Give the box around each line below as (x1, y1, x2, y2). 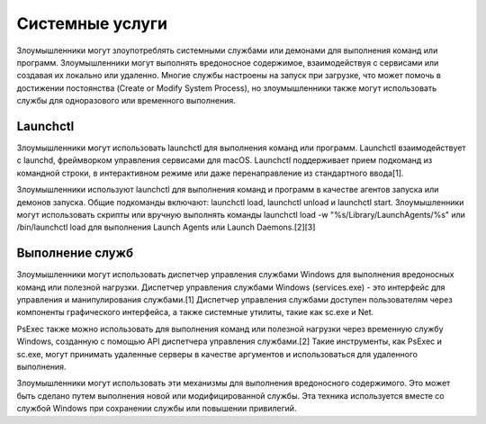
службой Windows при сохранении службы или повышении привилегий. (16, 403, 297, 414)
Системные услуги (16, 14, 168, 33)
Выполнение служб (16, 246, 134, 261)
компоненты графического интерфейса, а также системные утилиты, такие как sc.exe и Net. (16, 307, 374, 318)
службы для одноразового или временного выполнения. (16, 95, 236, 106)
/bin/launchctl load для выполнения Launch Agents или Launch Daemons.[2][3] (16, 221, 316, 233)
